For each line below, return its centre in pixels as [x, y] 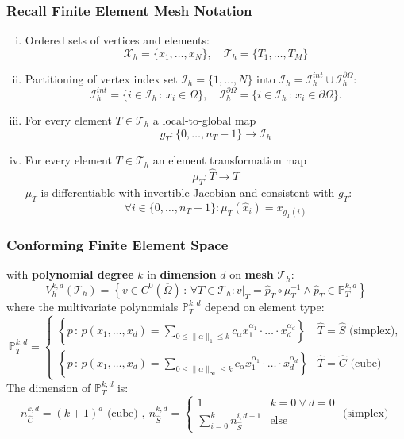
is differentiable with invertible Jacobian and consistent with [188, 192]
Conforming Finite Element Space [117, 244]
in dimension [182, 274]
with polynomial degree [70, 274]
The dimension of [49, 387]
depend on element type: [265, 306]
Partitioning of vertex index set [101, 78]
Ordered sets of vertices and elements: [117, 40]
